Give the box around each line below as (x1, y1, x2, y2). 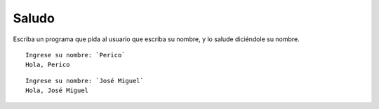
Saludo (13, 10, 55, 26)
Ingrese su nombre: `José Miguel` (25, 77, 144, 85)
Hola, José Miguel (25, 87, 89, 94)
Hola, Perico (25, 61, 70, 69)
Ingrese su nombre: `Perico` (25, 51, 126, 59)
